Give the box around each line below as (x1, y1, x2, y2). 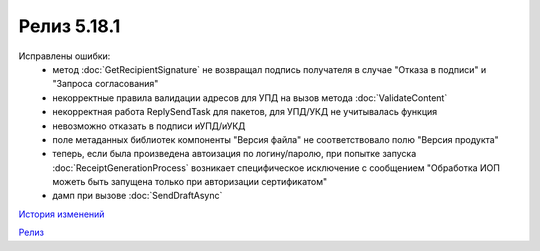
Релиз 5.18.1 (18, 15, 121, 37)
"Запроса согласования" (52, 78, 159, 90)
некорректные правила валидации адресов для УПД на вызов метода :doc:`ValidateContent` (52, 91, 448, 104)
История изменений (18, 208, 105, 220)
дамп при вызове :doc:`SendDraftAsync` (52, 190, 223, 202)
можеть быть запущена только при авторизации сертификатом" (52, 176, 328, 188)
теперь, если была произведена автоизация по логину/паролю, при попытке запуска (52, 148, 417, 160)
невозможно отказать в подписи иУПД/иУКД (52, 120, 246, 132)
